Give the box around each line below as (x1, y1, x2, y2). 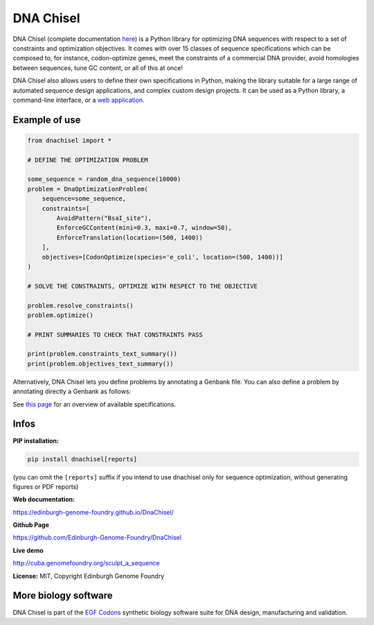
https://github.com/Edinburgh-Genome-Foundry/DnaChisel (12, 533, 181, 542)
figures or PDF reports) (12, 482, 79, 490)
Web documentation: (12, 495, 75, 504)
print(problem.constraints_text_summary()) (27, 350, 178, 358)
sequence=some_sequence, (42, 195, 127, 203)
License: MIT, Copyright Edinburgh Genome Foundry (12, 572, 165, 580)
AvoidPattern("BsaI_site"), (56, 214, 152, 222)
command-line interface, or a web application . (12, 96, 145, 104)
